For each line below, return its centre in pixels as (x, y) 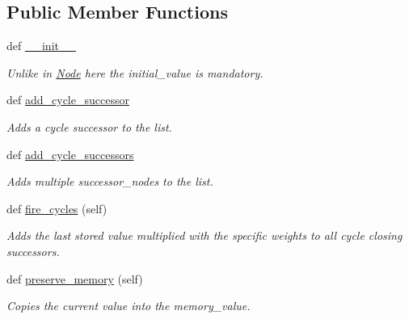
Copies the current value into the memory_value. (129, 306)
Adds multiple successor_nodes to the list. (110, 181)
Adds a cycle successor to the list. (89, 126)
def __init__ (41, 46)
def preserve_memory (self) (75, 278)
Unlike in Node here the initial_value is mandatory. (135, 72)
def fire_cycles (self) (57, 208)
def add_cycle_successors (70, 154)
